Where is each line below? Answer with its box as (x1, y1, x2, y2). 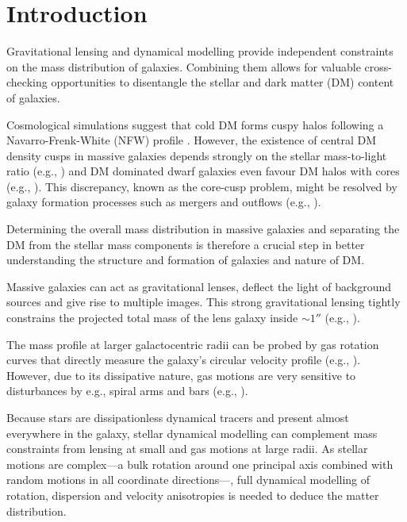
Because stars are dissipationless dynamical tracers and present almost (6, 409, 349, 425)
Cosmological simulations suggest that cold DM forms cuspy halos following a (6, 116, 384, 132)
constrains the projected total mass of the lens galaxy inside (6, 309, 298, 326)
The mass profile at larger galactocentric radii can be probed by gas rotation (6, 336, 379, 352)
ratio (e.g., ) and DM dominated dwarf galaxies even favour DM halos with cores (6, 163, 400, 179)
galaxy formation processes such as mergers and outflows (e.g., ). (6, 194, 321, 210)
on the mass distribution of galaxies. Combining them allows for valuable (6, 58, 361, 75)
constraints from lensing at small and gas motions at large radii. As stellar (6, 440, 368, 457)
